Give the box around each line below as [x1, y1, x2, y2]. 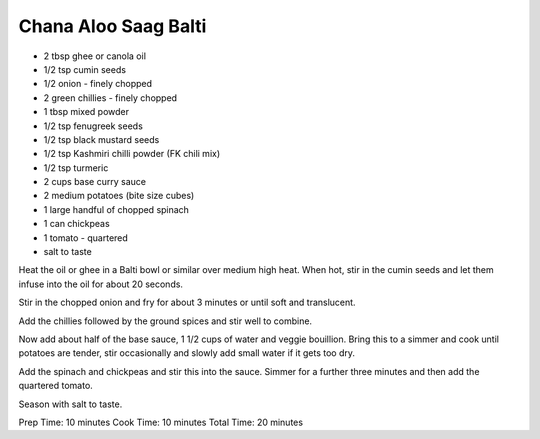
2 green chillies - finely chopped [43, 91, 178, 104]
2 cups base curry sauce [43, 176, 147, 188]
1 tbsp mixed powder [43, 106, 130, 118]
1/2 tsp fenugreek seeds [43, 120, 144, 132]
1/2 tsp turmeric [43, 161, 109, 174]
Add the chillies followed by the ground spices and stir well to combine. [18, 315, 313, 327]
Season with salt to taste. [18, 398, 123, 410]
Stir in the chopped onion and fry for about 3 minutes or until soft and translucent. [18, 296, 356, 309]
